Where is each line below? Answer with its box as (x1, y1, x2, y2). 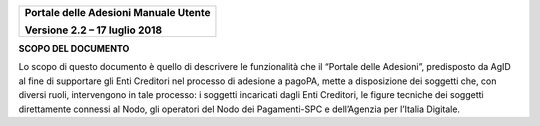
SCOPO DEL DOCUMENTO (18, 43, 130, 54)
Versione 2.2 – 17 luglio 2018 (24, 23, 163, 37)
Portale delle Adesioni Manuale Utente (24, 6, 211, 19)
